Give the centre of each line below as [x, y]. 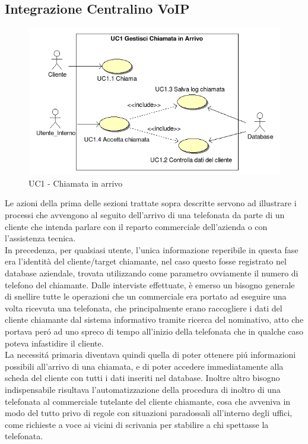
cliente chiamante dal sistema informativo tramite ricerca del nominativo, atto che [154, 319]
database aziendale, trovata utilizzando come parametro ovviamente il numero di [152, 273]
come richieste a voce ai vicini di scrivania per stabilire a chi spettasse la [137, 424]
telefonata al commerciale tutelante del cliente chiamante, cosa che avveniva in [148, 401]
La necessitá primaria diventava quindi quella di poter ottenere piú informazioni [150, 355]
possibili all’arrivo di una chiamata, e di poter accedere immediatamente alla [144, 366]
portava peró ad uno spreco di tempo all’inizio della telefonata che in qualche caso [154, 331]
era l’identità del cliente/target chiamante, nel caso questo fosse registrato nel [146, 261]
